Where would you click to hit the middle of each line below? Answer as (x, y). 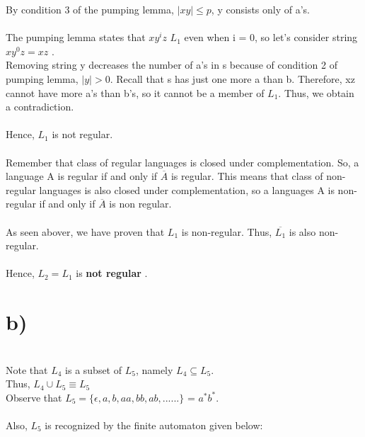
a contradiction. (40, 107)
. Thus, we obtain (316, 92)
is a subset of (94, 369)
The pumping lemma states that (76, 37)
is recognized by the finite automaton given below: (154, 425)
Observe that (34, 397)
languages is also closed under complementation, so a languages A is (187, 189)
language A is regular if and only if (82, 176)
